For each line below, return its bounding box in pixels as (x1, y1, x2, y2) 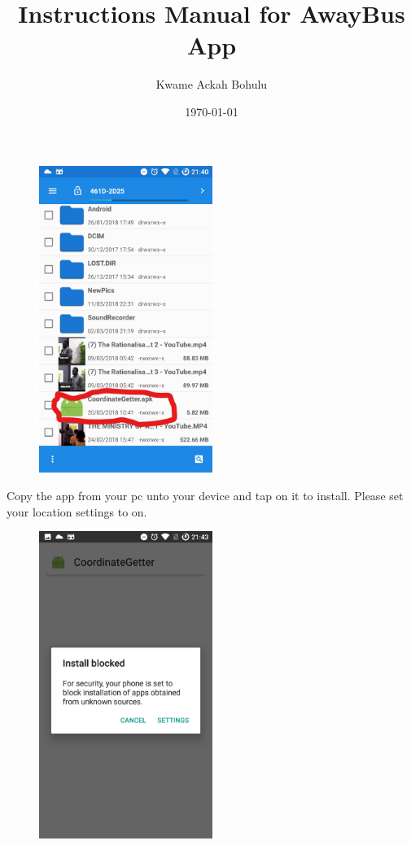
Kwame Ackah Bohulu (155, 76, 268, 93)
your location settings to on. (7, 503, 147, 520)
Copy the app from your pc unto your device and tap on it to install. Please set (7, 487, 404, 504)
